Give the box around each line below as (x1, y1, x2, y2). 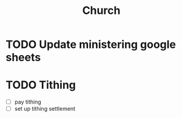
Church (82, 4, 121, 18)
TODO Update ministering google (5, 38, 177, 51)
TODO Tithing (5, 78, 76, 92)
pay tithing (14, 98, 42, 106)
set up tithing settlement (14, 105, 76, 113)
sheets (5, 51, 41, 64)
